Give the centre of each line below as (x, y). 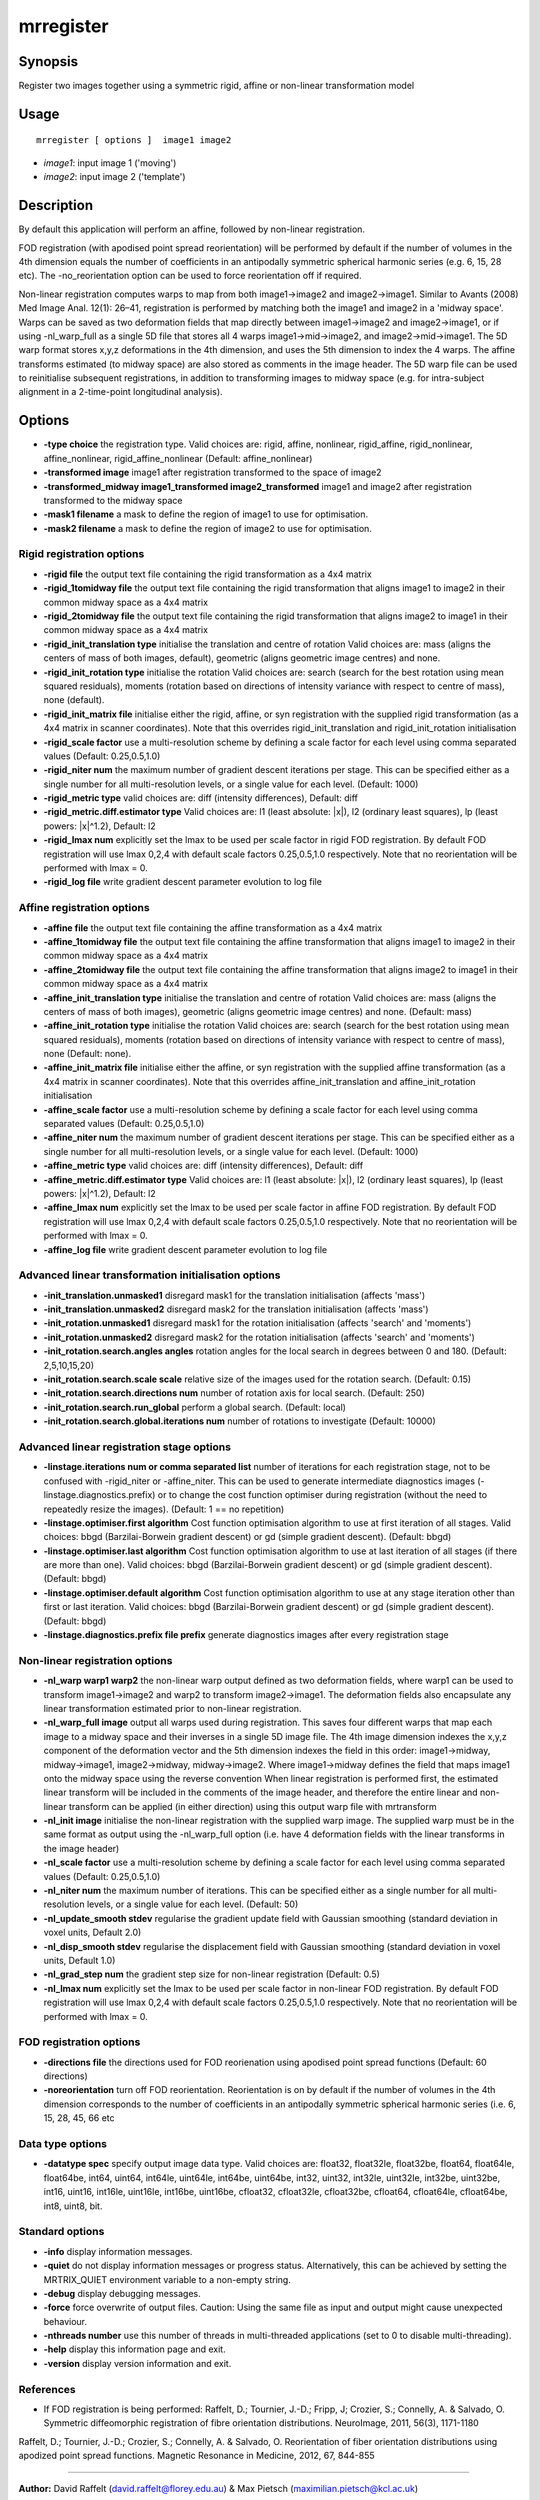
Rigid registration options (81, 554)
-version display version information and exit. (137, 2363)
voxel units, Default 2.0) (92, 1932)
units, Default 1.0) (79, 1960)
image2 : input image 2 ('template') (114, 177)
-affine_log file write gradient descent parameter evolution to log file (185, 1249)
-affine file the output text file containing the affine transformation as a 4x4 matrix (213, 927)
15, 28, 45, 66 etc (79, 2118)
